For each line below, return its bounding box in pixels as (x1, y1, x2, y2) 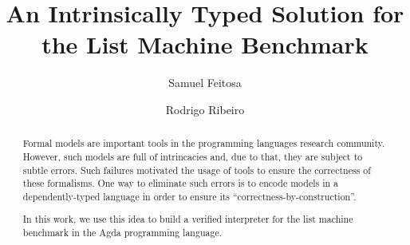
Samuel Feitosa (168, 74, 242, 91)
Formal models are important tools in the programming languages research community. (22, 136, 385, 150)
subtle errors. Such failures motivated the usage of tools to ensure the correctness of (22, 163, 371, 176)
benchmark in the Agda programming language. (22, 226, 222, 239)
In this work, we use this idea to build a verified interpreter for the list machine (22, 212, 353, 226)
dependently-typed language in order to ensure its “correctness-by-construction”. (22, 189, 357, 203)
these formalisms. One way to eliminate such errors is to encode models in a (22, 176, 339, 190)
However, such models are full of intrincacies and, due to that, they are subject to (22, 149, 363, 163)
